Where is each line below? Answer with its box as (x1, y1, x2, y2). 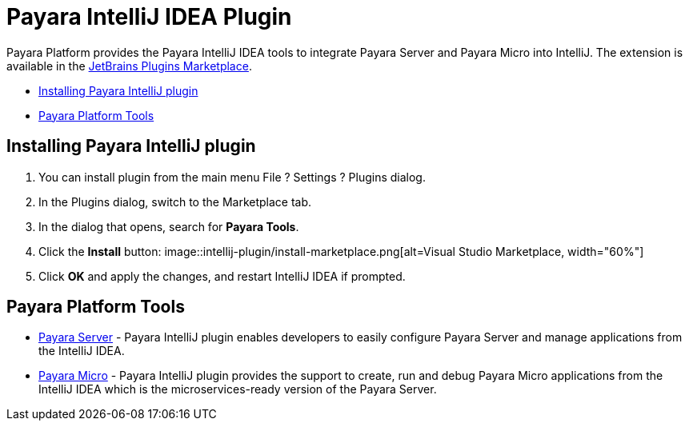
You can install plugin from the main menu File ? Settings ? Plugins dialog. (38, 170, 426, 184)
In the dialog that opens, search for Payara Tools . (38, 219, 299, 233)
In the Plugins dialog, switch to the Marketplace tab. (38, 194, 312, 209)
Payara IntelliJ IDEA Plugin (6, 3, 292, 30)
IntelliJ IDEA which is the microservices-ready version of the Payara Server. (38, 382, 437, 397)
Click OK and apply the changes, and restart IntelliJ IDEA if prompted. (38, 269, 406, 283)
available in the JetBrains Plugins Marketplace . (6, 58, 252, 73)
